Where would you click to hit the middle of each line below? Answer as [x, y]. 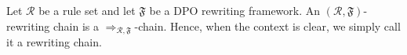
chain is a [76, 26]
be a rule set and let [87, 10]
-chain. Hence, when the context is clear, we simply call [267, 26]
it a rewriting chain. [54, 42]
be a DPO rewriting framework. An [235, 10]
